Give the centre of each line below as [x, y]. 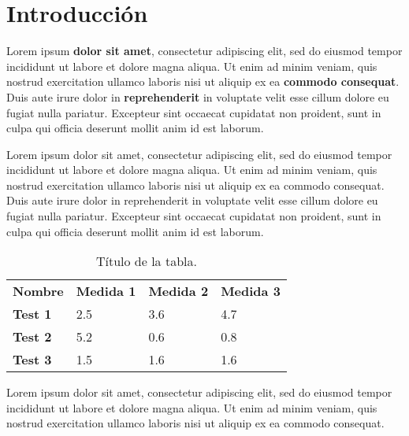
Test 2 [32, 337]
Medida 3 [251, 291]
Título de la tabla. [146, 261]
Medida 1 [106, 291]
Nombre [38, 291]
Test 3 [32, 360]
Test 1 [32, 314]
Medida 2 [178, 291]
